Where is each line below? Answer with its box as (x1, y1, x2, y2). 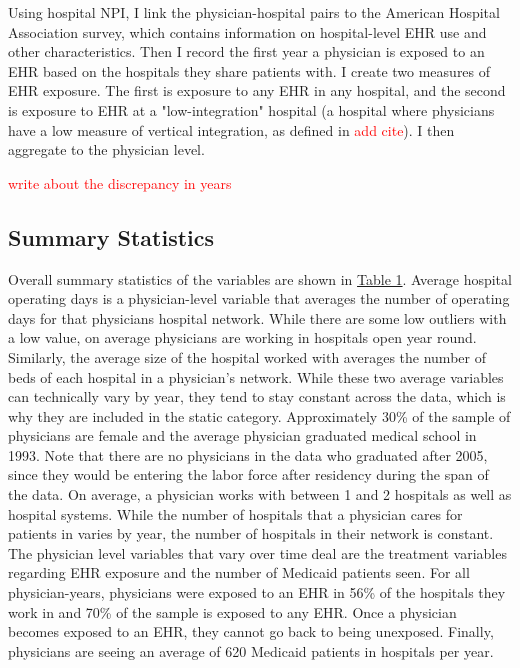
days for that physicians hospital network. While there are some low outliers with (8, 307, 507, 328)
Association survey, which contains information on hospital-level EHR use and (8, 21, 487, 42)
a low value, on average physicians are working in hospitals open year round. (8, 327, 477, 348)
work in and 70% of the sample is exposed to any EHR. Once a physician (8, 601, 457, 622)
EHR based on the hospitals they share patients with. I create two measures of (8, 60, 491, 81)
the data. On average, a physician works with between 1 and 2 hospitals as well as (8, 484, 512, 505)
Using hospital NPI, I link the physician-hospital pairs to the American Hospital (8, 2, 500, 22)
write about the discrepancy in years (8, 172, 232, 193)
